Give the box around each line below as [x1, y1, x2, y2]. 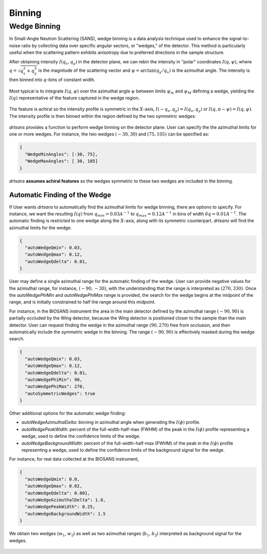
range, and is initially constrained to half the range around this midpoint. [9, 299, 156, 305]
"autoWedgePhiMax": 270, [25, 384, 85, 389]
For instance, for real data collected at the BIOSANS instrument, [9, 456, 139, 462]
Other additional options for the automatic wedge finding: [9, 411, 126, 416]
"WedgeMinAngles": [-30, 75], [25, 151, 98, 157]
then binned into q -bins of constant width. [9, 77, 96, 83]
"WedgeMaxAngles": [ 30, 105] [25, 158, 98, 164]
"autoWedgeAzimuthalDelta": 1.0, [25, 497, 106, 503]
